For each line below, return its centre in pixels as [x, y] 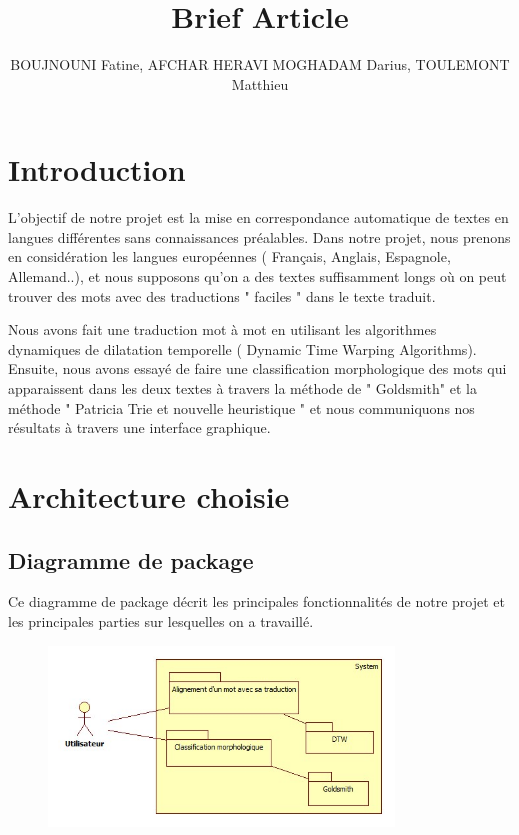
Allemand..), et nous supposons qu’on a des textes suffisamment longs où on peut [257, 276]
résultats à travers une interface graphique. [139, 427]
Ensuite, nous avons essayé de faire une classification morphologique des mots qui [257, 368]
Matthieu [260, 83]
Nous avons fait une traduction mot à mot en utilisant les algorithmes [222, 329]
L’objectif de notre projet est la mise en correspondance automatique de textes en [258, 217]
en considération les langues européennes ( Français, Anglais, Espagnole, [229, 256]
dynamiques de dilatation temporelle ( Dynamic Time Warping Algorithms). [242, 348]
